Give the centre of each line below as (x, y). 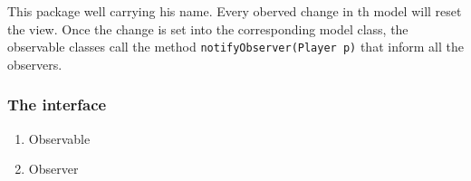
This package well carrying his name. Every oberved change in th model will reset (235, 11)
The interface (57, 105)
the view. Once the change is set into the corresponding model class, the (208, 29)
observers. (35, 64)
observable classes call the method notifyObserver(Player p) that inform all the (235, 47)
